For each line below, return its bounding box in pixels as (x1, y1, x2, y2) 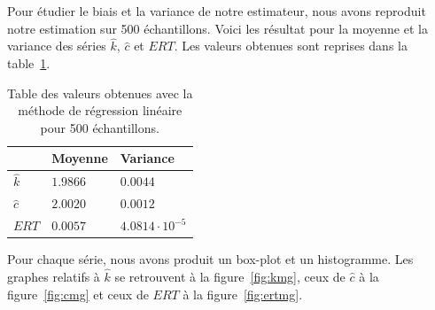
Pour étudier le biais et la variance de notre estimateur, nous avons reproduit (7, 2, 426, 19)
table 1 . (7, 54, 50, 72)
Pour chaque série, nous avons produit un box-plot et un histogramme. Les (7, 250, 414, 268)
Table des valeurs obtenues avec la (7, 83, 193, 102)
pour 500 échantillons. (40, 118, 159, 136)
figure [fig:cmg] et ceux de (7, 284, 149, 303)
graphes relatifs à (7, 267, 100, 286)
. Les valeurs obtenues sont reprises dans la (174, 36, 408, 55)
